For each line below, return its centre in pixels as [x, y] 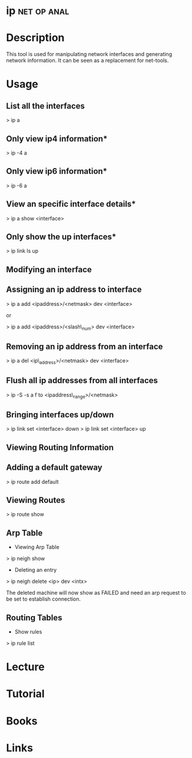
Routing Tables [34, 617]
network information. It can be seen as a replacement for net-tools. [87, 61]
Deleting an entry [36, 570]
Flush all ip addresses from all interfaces [82, 380]
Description [35, 38]
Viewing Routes [36, 500]
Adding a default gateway [54, 468]
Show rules [28, 632]
